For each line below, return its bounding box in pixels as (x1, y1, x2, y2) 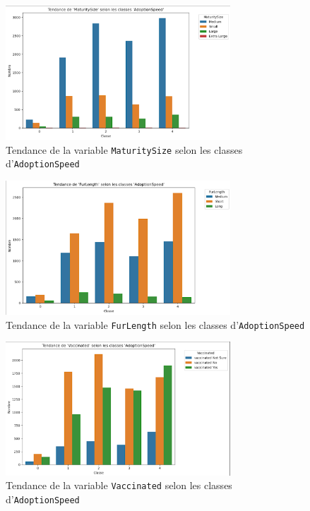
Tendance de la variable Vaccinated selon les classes (6, 478, 232, 493)
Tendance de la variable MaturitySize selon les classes (6, 142, 243, 157)
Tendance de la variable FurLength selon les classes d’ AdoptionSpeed (6, 317, 305, 332)
